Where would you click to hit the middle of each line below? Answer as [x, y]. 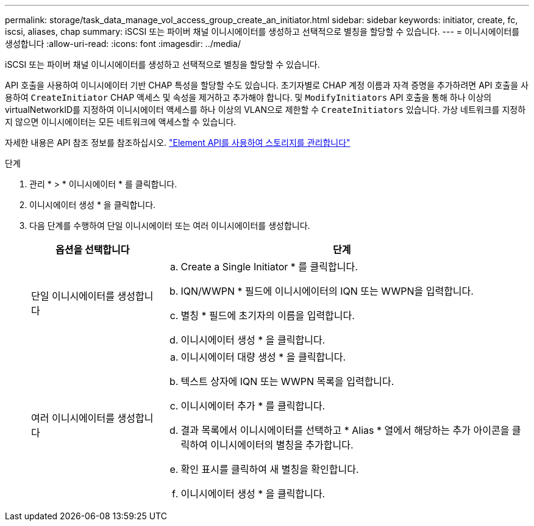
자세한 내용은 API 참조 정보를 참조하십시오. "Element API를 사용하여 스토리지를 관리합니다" [178, 142]
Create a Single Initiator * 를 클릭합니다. [269, 267]
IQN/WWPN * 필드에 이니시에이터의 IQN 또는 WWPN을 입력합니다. [327, 291]
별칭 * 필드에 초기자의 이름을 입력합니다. [268, 315]
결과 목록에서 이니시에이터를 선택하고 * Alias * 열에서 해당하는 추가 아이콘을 [345, 430]
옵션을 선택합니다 [92, 250]
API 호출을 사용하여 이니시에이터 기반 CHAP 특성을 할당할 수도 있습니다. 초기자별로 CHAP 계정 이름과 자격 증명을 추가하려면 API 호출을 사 [267, 85]
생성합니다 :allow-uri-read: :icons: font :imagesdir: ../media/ [123, 44]
